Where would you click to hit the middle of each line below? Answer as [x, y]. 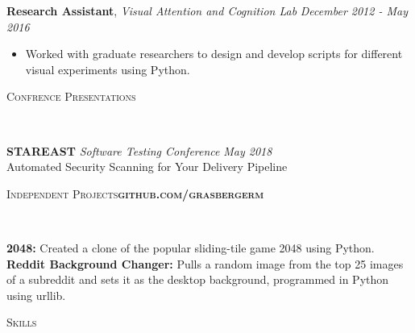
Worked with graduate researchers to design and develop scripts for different [214, 54]
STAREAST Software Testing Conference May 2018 [139, 150]
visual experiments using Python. [108, 69]
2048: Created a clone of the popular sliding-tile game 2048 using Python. [191, 247]
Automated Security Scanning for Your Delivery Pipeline [147, 166]
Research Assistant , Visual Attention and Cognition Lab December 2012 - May [207, 10]
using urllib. [36, 295]
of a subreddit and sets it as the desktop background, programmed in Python [198, 279]
